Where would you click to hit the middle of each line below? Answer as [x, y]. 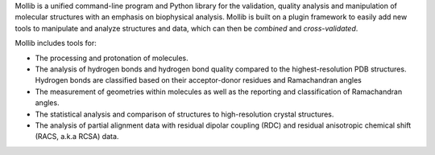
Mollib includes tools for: [56, 43]
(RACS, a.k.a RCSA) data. [77, 137]
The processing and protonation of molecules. [112, 58]
